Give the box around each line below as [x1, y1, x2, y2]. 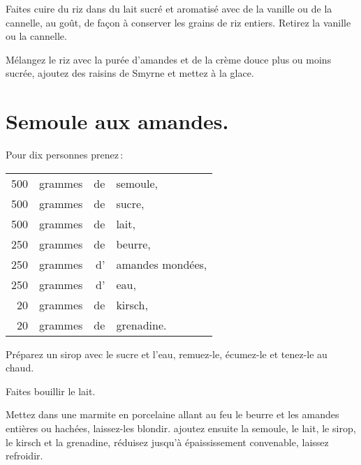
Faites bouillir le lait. [6, 383, 96, 398]
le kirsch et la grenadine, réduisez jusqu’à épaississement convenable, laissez [6, 434, 329, 449]
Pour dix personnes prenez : [6, 147, 124, 162]
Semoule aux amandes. [6, 107, 229, 135]
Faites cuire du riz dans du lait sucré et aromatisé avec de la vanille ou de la [6, 1, 332, 15]
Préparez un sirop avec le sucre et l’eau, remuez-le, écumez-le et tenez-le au [6, 346, 327, 361]
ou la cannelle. [6, 29, 67, 43]
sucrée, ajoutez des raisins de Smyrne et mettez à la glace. [6, 66, 254, 80]
